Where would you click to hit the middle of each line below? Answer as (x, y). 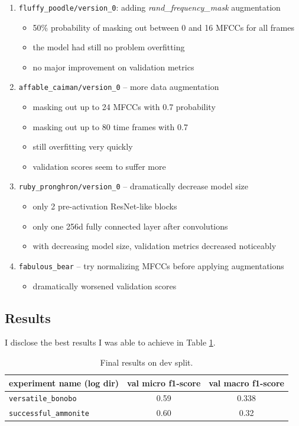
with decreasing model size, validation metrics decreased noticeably (155, 246)
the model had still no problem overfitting (109, 47)
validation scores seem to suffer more (99, 166)
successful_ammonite (49, 414)
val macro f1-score (246, 383)
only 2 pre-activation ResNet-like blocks (105, 206)
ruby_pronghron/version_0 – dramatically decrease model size (134, 186)
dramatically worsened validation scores (105, 285)
